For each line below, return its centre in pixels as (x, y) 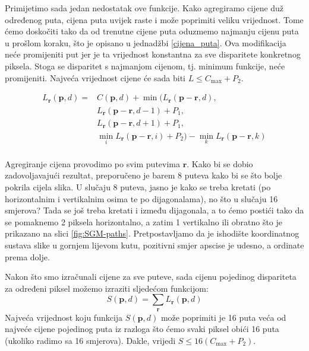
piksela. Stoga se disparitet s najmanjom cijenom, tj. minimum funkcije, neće (145, 66)
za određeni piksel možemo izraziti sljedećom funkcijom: (107, 288)
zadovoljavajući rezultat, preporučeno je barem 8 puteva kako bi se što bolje (144, 175)
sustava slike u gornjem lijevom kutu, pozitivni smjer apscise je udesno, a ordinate (154, 245)
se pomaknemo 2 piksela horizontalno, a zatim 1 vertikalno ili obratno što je (144, 221)
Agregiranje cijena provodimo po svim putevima (92, 163)
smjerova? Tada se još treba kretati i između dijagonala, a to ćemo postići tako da (154, 210)
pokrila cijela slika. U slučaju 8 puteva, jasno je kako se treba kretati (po (138, 187)
